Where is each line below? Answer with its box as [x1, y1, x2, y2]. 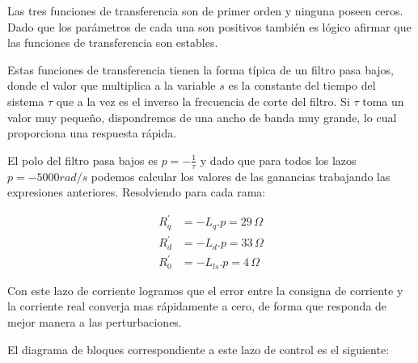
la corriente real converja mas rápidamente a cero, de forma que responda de [7, 298, 387, 314]
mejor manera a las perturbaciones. [7, 313, 182, 330]
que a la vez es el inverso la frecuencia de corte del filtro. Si [56, 92, 350, 109]
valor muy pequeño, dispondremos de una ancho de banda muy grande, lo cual [7, 108, 397, 125]
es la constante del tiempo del [228, 77, 376, 94]
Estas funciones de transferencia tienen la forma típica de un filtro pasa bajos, [7, 61, 395, 78]
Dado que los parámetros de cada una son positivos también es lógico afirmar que [7, 18, 412, 35]
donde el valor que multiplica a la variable [7, 77, 216, 94]
